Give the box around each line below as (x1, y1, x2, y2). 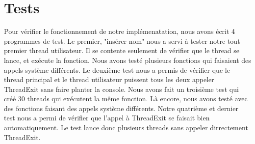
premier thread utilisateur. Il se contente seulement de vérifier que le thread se (4, 45, 240, 56)
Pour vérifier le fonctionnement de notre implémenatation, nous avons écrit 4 (4, 26, 235, 36)
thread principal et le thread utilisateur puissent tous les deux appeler (4, 74, 214, 85)
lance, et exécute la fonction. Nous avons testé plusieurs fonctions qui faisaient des (4, 55, 251, 65)
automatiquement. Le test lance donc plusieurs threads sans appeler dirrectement (4, 122, 248, 133)
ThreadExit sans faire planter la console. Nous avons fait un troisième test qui (4, 84, 239, 94)
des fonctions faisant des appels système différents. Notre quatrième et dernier (4, 103, 238, 113)
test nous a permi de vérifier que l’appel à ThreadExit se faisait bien (4, 113, 210, 123)
